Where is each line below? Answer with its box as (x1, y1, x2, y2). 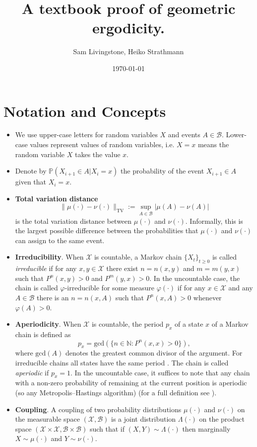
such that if (89, 423, 125, 434)
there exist (106, 263, 138, 273)
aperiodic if (15, 367, 49, 377)
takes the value (74, 149, 121, 159)
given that (15, 177, 47, 187)
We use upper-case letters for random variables (15, 129, 158, 140)
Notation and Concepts (3, 100, 166, 121)
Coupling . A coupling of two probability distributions (15, 404, 182, 414)
